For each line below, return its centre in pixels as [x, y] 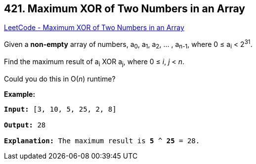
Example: [20, 94]
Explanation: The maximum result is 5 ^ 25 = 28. [102, 141]
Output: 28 [25, 125]
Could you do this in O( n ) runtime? [60, 79]
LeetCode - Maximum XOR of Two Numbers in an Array [94, 28]
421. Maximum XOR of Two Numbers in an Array [125, 9]
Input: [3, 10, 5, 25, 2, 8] [60, 109]
